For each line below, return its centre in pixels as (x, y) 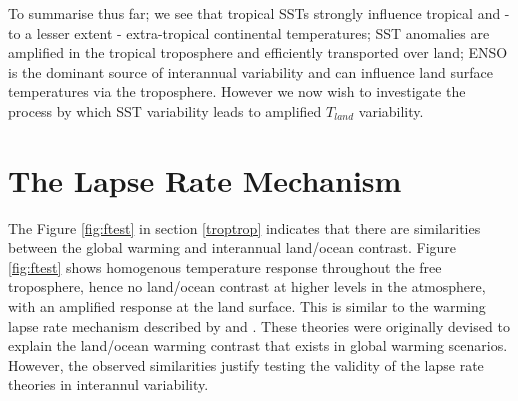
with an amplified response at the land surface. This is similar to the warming (247, 306)
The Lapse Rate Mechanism (205, 179)
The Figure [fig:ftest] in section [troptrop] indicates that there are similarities (244, 227)
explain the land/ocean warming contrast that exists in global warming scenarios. (258, 345)
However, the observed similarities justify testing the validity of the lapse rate (246, 364)
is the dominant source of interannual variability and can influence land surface (250, 71)
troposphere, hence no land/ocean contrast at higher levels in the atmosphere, (247, 286)
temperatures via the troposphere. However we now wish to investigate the (237, 91)
